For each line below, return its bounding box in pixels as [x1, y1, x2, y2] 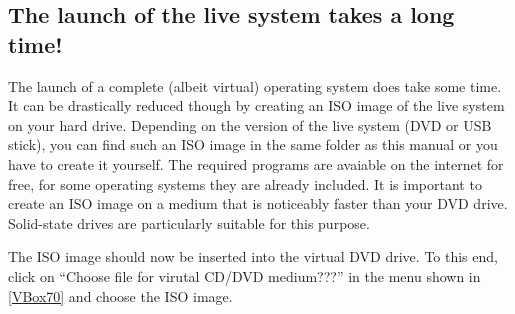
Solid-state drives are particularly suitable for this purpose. [8, 212, 370, 233]
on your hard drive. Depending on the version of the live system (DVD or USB [8, 114, 492, 135]
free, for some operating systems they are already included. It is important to [8, 173, 482, 194]
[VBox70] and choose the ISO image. [8, 285, 233, 306]
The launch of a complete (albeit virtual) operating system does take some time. [8, 75, 502, 96]
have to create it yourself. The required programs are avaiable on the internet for [8, 153, 504, 174]
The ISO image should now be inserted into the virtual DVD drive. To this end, [8, 246, 498, 267]
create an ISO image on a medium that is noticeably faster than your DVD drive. [8, 193, 508, 214]
